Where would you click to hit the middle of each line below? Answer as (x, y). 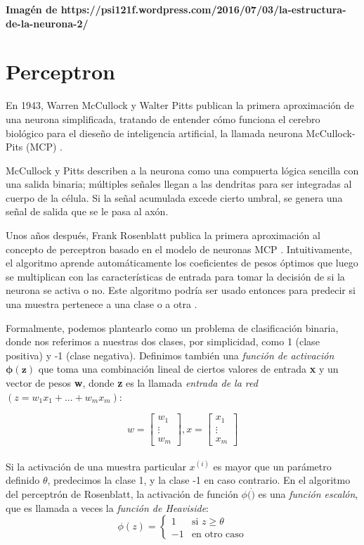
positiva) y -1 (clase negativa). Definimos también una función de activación (170, 355)
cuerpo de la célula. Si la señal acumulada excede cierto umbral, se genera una (174, 197)
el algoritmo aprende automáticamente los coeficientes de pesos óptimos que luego (182, 263)
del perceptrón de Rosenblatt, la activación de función (122, 494)
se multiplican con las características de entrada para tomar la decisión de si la (175, 276)
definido (23, 480)
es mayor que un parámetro (272, 466)
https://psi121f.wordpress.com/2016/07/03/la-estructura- (203, 9)
